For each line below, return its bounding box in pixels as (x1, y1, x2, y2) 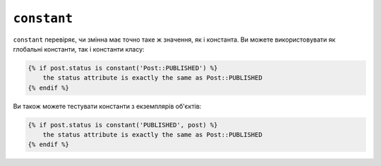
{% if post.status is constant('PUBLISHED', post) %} (28, 121, 218, 129)
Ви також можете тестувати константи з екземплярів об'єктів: (13, 102, 202, 110)
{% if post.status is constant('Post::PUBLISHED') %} (28, 64, 218, 72)
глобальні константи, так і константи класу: (13, 45, 145, 53)
